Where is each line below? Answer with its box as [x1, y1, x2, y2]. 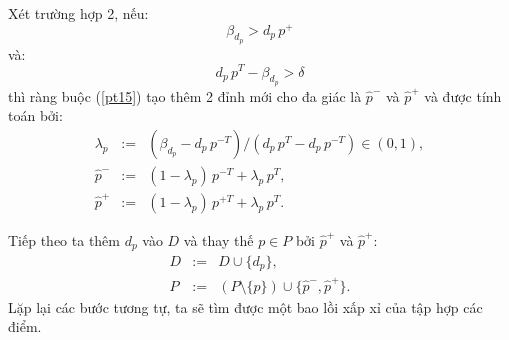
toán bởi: [8, 105, 63, 126]
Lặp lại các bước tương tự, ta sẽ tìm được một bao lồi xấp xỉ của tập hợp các [8, 296, 483, 317]
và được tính [424, 85, 502, 106]
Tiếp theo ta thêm [8, 230, 120, 251]
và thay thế [183, 230, 254, 251]
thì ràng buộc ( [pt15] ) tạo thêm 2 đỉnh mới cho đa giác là [8, 85, 362, 106]
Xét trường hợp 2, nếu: [8, 3, 149, 23]
